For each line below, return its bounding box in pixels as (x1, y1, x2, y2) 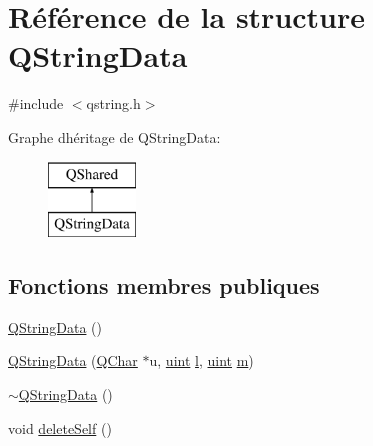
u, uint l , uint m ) (149, 350, 254, 371)
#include (8, 93, 64, 114)
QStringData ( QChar (8, 350, 138, 371)
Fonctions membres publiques (8, 270, 320, 301)
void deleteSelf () (8, 417, 112, 438)
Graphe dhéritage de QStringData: (8, 126, 221, 147)
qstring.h (86, 93, 141, 114)
